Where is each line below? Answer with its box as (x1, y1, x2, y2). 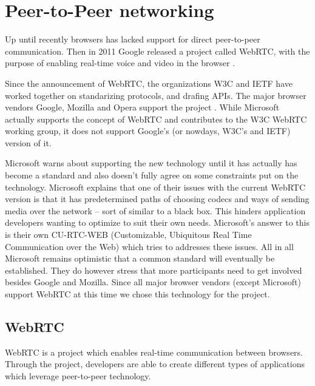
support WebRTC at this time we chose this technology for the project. (5, 288, 270, 300)
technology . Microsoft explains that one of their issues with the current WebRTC (5, 180, 306, 193)
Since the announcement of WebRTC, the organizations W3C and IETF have (5, 76, 293, 89)
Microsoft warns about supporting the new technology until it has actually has (5, 157, 297, 169)
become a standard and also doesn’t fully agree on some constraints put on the (5, 169, 299, 181)
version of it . (5, 136, 52, 149)
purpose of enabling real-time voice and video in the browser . (5, 56, 235, 69)
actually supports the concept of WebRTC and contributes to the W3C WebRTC (5, 112, 307, 125)
